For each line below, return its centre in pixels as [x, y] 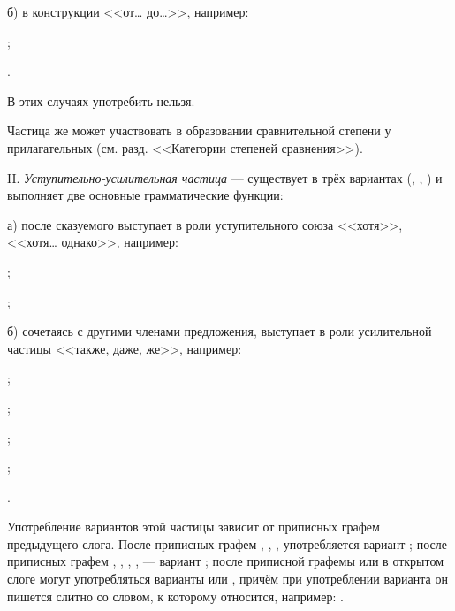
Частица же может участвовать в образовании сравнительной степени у [199, 130]
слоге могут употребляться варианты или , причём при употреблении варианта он [227, 579]
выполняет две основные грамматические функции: [145, 195]
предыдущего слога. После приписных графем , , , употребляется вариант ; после [227, 543]
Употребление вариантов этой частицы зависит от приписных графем [193, 527]
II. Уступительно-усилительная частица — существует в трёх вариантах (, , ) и [225, 177]
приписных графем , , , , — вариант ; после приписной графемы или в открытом [226, 561]
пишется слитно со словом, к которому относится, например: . [175, 596]
